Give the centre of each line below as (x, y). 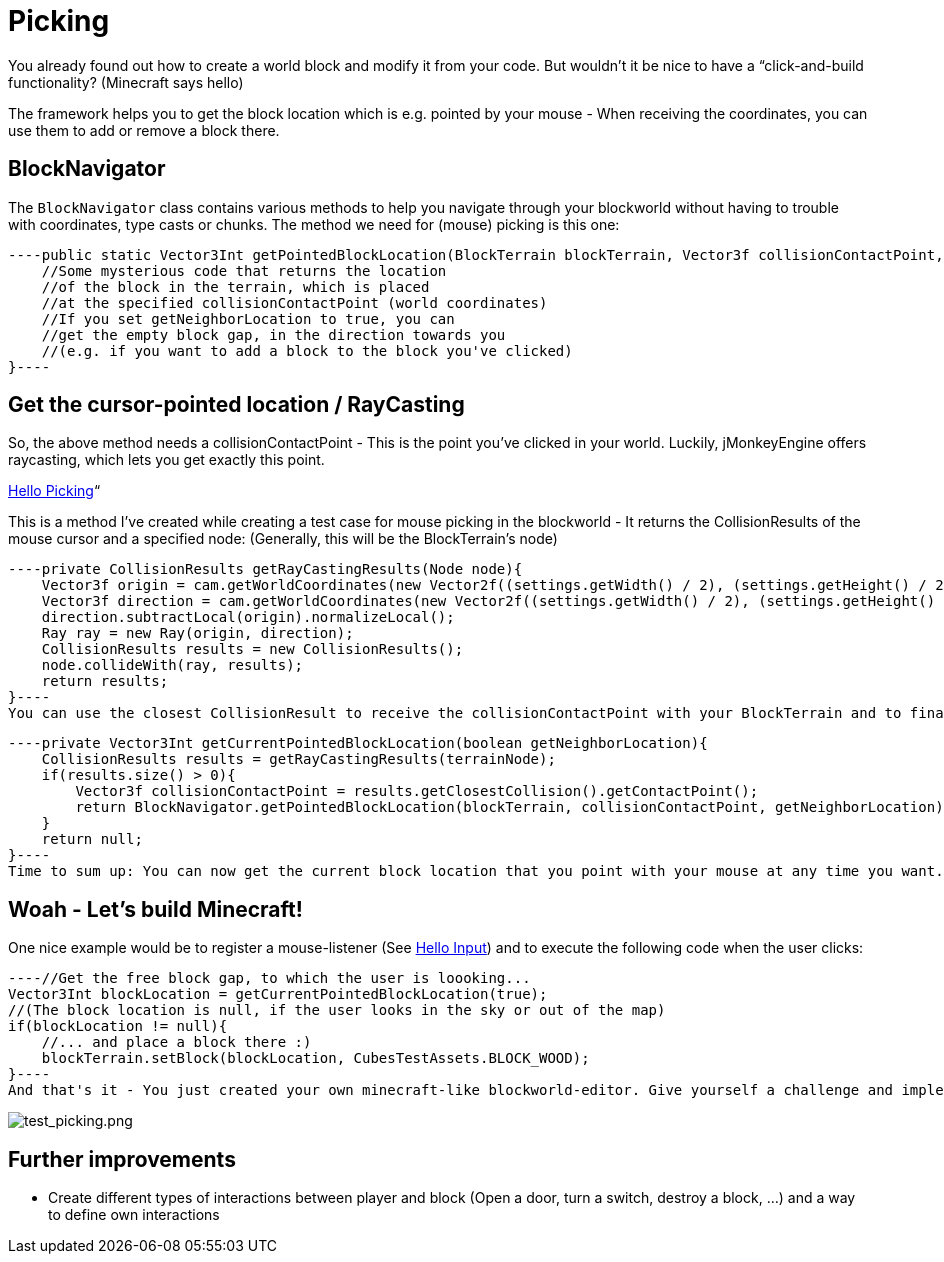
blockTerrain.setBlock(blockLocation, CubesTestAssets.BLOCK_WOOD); (315, 1058)
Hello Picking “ (54, 491)
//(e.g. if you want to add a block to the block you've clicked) (307, 350)
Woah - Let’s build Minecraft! (155, 909)
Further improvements (122, 1159)
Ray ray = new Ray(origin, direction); (197, 633)
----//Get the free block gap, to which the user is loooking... (269, 978)
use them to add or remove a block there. (144, 130)
